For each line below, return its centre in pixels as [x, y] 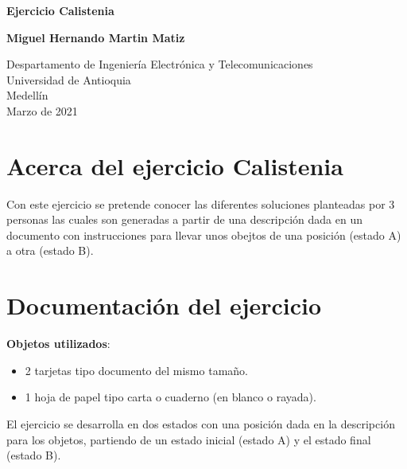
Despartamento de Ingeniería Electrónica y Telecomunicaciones [160, 64]
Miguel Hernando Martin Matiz [96, 37]
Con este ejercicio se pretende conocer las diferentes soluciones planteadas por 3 [201, 203]
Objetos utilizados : [58, 344]
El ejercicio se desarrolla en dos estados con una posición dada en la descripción [201, 423]
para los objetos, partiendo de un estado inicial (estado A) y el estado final [189, 439]
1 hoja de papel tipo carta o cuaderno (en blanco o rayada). [171, 397]
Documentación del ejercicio [164, 305]
